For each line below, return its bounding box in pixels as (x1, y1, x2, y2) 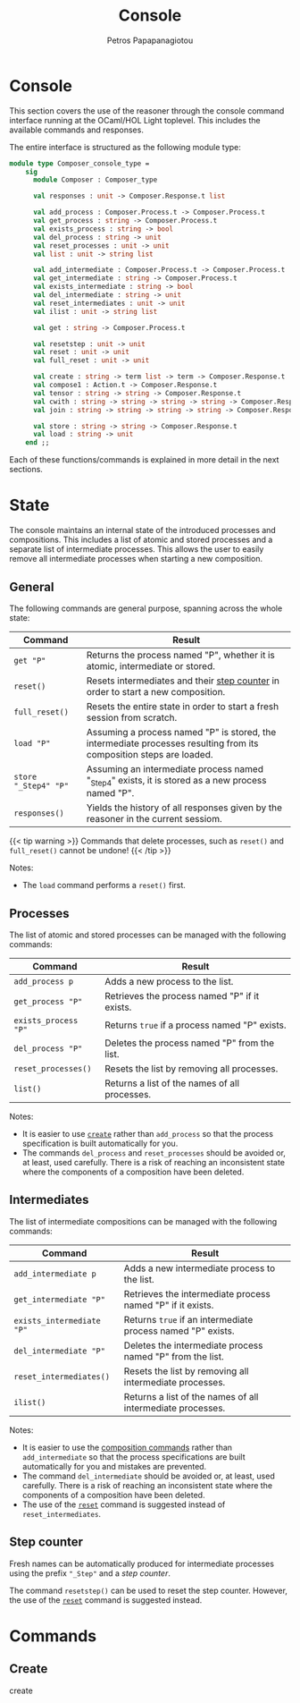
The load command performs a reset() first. (21, 880, 186, 891)
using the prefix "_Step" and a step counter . (9, 1567, 171, 1579)
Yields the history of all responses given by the (86, 801, 283, 814)
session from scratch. (86, 711, 178, 724)
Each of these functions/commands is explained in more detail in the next (9, 454, 279, 465)
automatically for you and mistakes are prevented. (21, 1461, 207, 1471)
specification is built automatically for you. (21, 1138, 179, 1148)
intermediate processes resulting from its (86, 737, 259, 750)
